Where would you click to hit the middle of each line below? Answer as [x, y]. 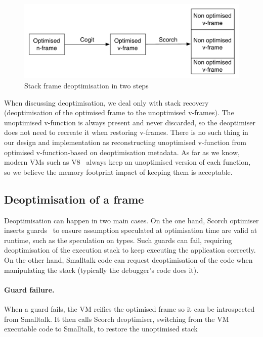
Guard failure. [29, 289]
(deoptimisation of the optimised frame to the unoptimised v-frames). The [119, 112]
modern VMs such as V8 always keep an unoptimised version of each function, [127, 162]
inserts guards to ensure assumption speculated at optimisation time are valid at [131, 230]
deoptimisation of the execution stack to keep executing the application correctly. [130, 250]
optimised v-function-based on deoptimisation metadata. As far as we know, [122, 152]
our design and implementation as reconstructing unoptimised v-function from [125, 142]
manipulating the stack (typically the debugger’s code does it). [101, 270]
